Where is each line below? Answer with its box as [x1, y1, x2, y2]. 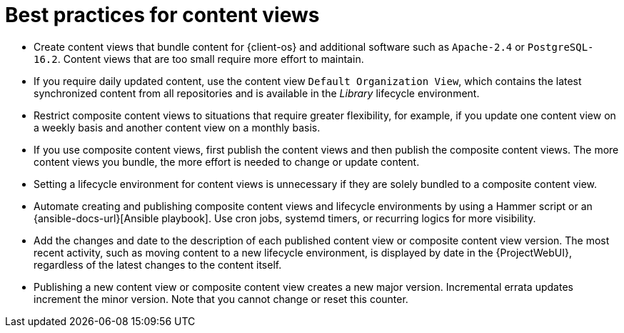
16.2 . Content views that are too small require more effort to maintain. [34, 52, 364, 65]
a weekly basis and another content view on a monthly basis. [34, 121, 321, 134]
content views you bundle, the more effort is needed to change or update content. [34, 155, 420, 168]
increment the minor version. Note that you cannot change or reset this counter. [34, 292, 408, 305]
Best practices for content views [5, 3, 320, 27]
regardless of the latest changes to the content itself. [34, 258, 282, 271]
